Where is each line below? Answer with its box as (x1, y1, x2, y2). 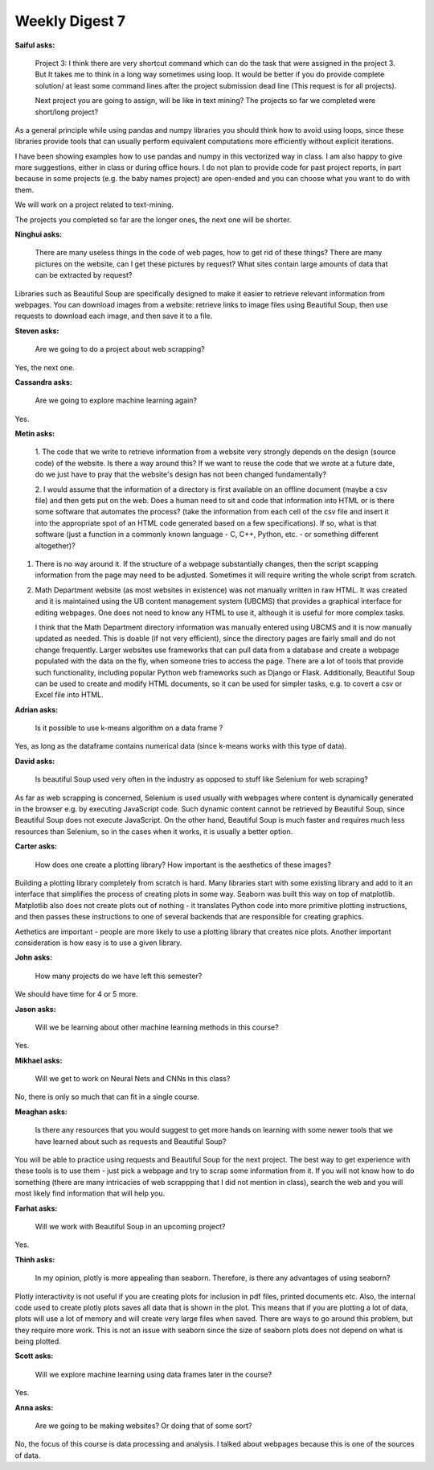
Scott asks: (14, 1351, 54, 1361)
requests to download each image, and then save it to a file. (14, 311, 213, 321)
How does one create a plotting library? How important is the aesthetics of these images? (35, 860, 331, 869)
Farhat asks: (14, 1204, 58, 1213)
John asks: (14, 952, 53, 962)
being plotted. (14, 1336, 62, 1346)
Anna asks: (14, 1402, 54, 1412)
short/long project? (35, 107, 99, 117)
